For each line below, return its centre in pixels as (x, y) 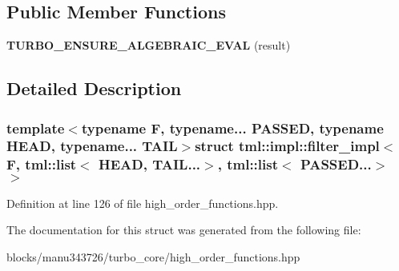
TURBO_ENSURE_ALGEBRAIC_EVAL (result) (149, 45)
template (36, 128)
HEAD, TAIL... (150, 164)
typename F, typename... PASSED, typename (232, 128)
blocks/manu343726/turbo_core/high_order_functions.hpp (153, 256)
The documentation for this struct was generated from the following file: (184, 230)
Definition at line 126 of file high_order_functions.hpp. (143, 203)
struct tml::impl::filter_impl (287, 146)
